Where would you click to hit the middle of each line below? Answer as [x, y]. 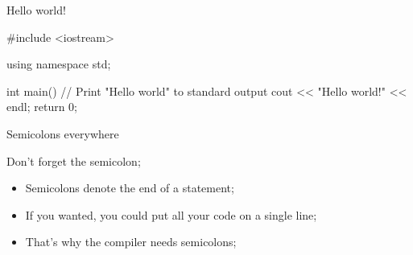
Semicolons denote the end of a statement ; [130, 188]
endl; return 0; [42, 107]
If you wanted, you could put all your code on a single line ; [171, 214]
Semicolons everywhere [63, 133]
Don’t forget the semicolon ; [74, 160]
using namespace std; [59, 64]
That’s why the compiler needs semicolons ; [131, 242]
